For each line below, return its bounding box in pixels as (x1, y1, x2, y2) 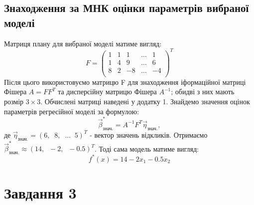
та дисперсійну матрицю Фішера (58, 86, 157, 97)
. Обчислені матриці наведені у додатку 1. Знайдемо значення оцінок (40, 96, 250, 107)
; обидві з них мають (171, 86, 235, 97)
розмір (4, 96, 24, 107)
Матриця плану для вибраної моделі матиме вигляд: (4, 38, 162, 48)
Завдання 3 (4, 182, 77, 203)
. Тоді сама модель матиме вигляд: (95, 143, 199, 154)
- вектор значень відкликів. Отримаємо (90, 129, 208, 140)
